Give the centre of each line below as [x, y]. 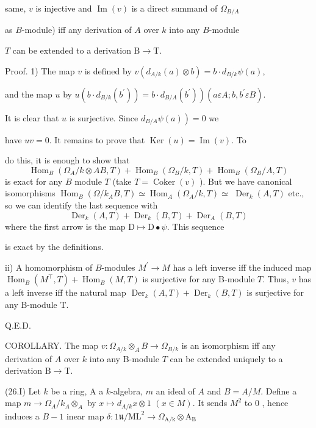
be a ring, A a [77, 391]
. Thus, [276, 279]
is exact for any [34, 181]
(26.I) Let [23, 391]
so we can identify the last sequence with [81, 205]
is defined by [108, 70]
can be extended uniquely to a [226, 358]
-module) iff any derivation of [77, 30]
